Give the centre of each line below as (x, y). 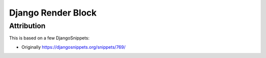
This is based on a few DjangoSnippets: (49, 38)
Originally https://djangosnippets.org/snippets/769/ (73, 47)
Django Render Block (53, 13)
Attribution (27, 26)
